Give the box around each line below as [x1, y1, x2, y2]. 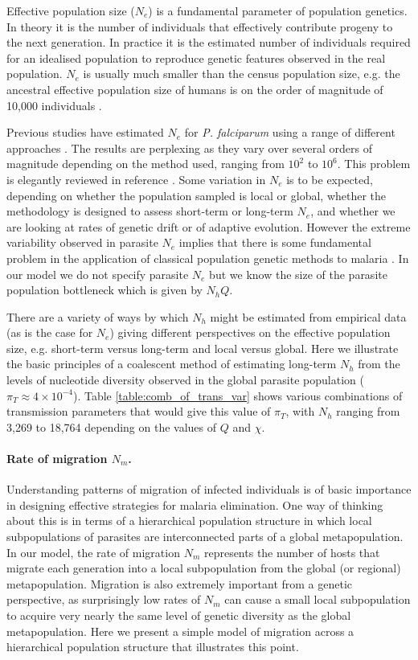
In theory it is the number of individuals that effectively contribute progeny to [6, 18, 393, 35]
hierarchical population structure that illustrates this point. [6, 638, 299, 655]
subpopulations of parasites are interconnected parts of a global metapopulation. [6, 528, 404, 545]
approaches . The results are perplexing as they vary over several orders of [6, 139, 373, 156]
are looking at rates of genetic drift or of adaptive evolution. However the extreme [6, 218, 411, 235]
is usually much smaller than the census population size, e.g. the [83, 65, 400, 82]
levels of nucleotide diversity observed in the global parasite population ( [6, 371, 364, 388]
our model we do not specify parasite [6, 265, 189, 282]
